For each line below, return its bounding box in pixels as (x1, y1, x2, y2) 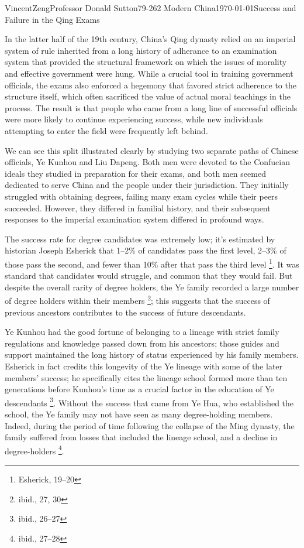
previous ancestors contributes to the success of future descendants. (5, 306, 246, 318)
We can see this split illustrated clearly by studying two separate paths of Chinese (5, 144, 299, 156)
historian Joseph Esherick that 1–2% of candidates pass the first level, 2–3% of (5, 244, 286, 256)
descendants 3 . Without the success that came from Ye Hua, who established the (5, 395, 294, 409)
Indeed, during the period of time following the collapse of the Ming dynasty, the (5, 419, 295, 431)
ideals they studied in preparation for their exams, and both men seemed (5, 167, 266, 179)
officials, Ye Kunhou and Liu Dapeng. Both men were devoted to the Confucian (5, 156, 290, 168)
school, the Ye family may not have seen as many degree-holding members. (5, 407, 273, 420)
